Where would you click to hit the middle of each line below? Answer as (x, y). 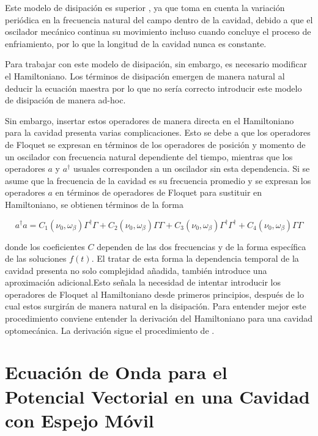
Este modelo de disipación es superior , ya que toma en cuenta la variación (145, 7)
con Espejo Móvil (79, 420)
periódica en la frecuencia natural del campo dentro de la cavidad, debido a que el (159, 19)
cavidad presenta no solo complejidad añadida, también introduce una (136, 270)
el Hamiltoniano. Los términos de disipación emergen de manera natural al (145, 76)
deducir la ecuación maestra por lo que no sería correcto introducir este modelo (153, 88)
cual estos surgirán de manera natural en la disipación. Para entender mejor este (156, 306)
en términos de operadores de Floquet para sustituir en (159, 192)
